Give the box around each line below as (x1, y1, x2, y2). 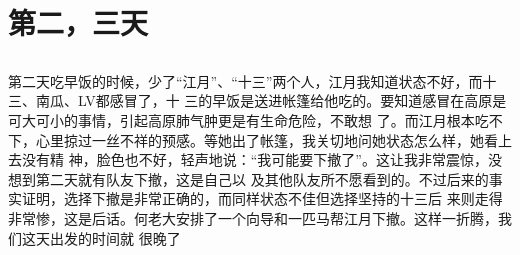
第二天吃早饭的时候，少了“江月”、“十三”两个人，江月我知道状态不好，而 (8, 70, 483, 91)
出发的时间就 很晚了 (49, 227, 181, 248)
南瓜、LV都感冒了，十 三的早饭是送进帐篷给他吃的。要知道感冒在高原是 (35, 90, 507, 111)
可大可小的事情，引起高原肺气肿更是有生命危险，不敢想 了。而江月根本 (8, 109, 475, 130)
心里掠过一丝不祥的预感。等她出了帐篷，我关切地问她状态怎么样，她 (35, 129, 484, 150)
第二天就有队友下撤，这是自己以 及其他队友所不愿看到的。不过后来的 (35, 168, 489, 189)
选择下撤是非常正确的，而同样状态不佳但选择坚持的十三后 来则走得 (63, 188, 503, 209)
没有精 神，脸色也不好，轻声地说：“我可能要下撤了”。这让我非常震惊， (21, 149, 488, 170)
